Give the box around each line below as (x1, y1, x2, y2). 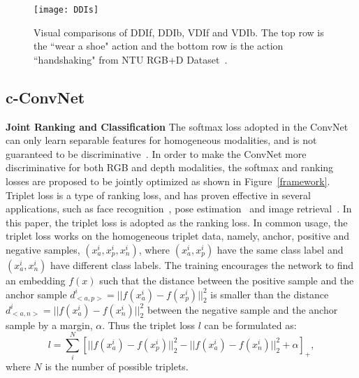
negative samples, (6, 242, 80, 256)
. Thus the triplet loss (102, 317, 196, 332)
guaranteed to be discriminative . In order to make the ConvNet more (6, 146, 307, 161)
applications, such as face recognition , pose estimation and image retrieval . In (6, 201, 352, 216)
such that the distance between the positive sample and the (99, 272, 354, 287)
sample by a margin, (6, 317, 93, 332)
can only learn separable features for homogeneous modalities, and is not (6, 133, 317, 147)
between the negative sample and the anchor (147, 302, 338, 317)
